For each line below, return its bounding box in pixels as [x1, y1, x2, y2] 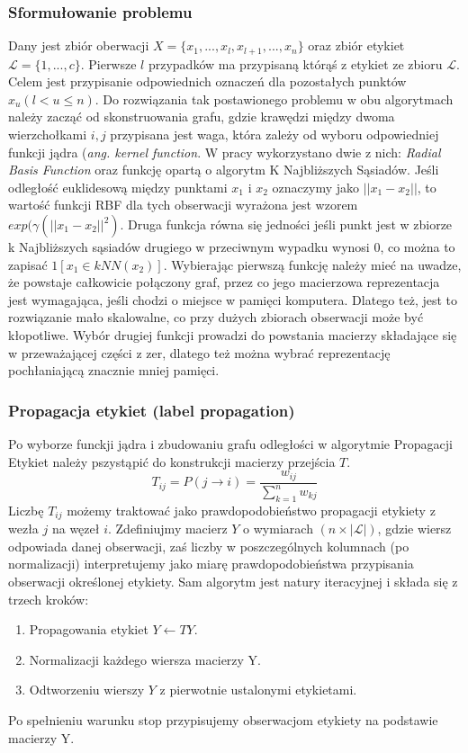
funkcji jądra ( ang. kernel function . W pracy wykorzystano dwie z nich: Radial [8, 142, 441, 161]
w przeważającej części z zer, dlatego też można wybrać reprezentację [8, 343, 391, 362]
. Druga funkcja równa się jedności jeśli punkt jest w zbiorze [120, 215, 453, 234]
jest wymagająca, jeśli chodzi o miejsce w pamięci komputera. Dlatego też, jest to [8, 290, 458, 309]
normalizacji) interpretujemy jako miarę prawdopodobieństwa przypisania [8, 554, 414, 573]
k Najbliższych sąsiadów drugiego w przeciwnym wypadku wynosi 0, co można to [8, 238, 455, 256]
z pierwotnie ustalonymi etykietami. [159, 680, 357, 699]
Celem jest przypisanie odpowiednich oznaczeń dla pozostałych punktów [8, 72, 407, 91]
